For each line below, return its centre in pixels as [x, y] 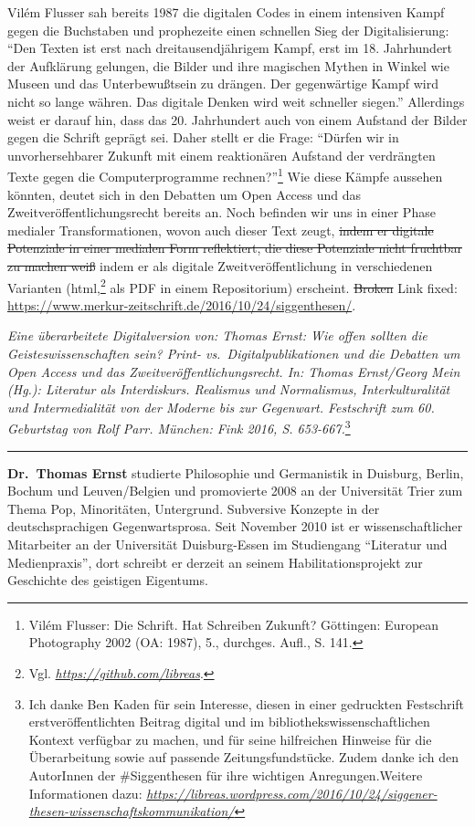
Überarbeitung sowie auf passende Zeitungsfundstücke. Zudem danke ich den [244, 757]
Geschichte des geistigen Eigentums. [108, 580]
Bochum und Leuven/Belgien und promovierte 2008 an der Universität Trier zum [235, 491]
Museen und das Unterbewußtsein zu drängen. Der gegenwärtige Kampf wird [223, 84]
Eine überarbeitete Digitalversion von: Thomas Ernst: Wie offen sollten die [217, 335]
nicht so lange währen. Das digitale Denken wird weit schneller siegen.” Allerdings [236, 101]
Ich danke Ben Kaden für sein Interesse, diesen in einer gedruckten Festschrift [247, 703]
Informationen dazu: [85, 793]
